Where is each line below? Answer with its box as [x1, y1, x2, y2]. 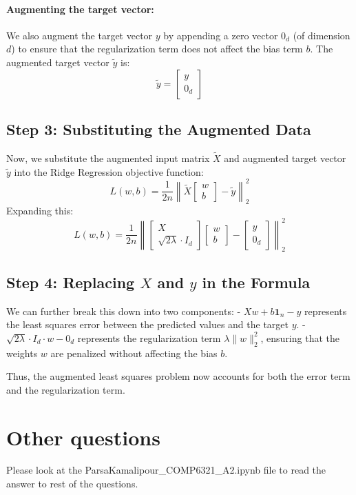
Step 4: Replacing [6, 271, 135, 292]
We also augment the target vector [6, 28, 153, 42]
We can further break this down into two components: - [6, 303, 241, 318]
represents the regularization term [77, 330, 221, 345]
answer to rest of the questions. [6, 476, 138, 491]
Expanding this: [6, 203, 74, 218]
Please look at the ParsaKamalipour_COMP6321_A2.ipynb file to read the [6, 463, 326, 477]
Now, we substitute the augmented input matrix [6, 151, 210, 165]
